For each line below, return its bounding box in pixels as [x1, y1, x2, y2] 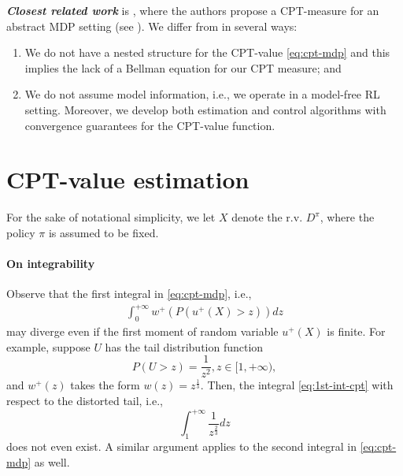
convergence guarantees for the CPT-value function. [24, 117, 275, 133]
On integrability [6, 255, 95, 272]
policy [6, 224, 35, 240]
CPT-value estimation [6, 163, 250, 195]
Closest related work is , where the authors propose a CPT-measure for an [6, 2, 379, 18]
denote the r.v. [231, 209, 303, 225]
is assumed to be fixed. [48, 224, 159, 240]
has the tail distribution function [105, 338, 264, 355]
